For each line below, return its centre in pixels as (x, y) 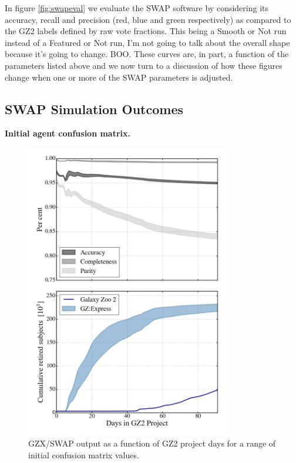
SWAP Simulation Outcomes (94, 109)
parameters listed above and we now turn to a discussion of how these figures (144, 65)
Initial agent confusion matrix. (68, 133)
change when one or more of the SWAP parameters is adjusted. (119, 77)
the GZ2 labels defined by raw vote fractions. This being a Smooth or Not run (146, 31)
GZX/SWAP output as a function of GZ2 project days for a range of (152, 443)
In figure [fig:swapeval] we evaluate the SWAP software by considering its (137, 8)
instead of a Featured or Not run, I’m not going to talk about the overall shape (147, 42)
